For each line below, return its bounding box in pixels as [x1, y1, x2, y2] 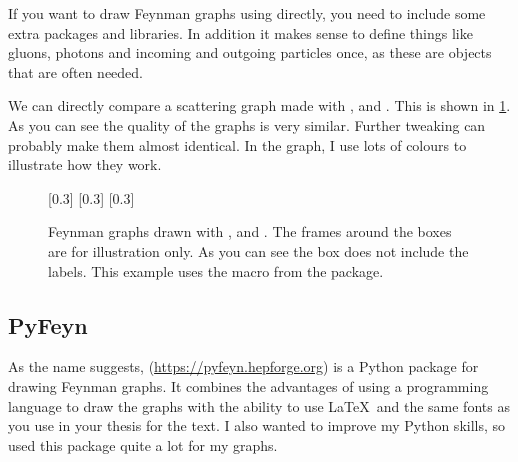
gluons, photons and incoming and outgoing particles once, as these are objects [8, 42, 492, 63]
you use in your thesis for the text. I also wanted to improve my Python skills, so [8, 415, 506, 436]
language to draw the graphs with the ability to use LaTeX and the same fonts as [8, 395, 510, 416]
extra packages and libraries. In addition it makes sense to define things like [8, 22, 473, 43]
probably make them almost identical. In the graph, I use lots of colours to [8, 134, 467, 155]
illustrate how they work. [8, 154, 162, 175]
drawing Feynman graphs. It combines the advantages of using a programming [8, 375, 489, 396]
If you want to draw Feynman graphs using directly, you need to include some [8, 3, 486, 23]
